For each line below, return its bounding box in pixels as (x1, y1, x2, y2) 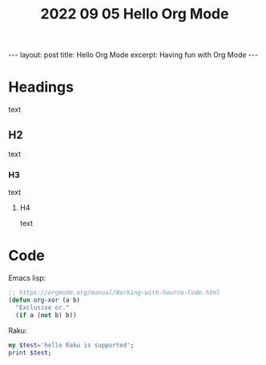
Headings (8, 78, 75, 96)
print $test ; (8, 348, 52, 357)
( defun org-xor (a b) (8, 296, 81, 305)
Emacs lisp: (8, 274, 46, 283)
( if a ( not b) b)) (15, 310, 78, 319)
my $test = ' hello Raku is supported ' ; (8, 341, 135, 349)
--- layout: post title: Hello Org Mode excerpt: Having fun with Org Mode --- (8, 50, 259, 60)
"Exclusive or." (15, 303, 70, 311)
